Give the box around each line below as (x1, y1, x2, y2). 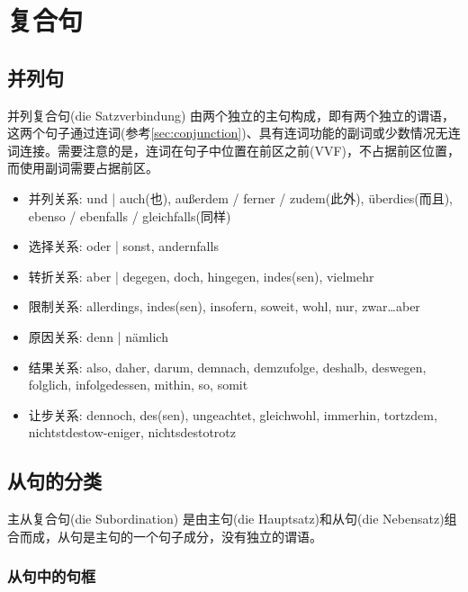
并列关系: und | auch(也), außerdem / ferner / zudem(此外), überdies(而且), (28, 188, 453, 207)
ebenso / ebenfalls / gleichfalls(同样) (28, 206, 231, 225)
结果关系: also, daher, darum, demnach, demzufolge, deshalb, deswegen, (28, 357, 427, 376)
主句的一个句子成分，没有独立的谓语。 (94, 526, 322, 545)
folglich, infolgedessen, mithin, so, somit (28, 375, 248, 394)
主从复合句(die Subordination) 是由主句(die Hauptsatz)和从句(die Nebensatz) (7, 509, 445, 528)
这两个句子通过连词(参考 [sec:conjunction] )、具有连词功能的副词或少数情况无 (7, 123, 448, 142)
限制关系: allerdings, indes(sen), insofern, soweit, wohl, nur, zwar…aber (28, 297, 420, 316)
